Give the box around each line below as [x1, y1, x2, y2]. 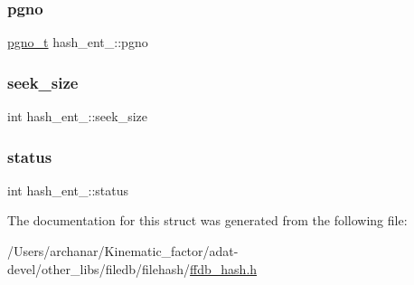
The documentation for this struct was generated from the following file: [7, 211, 408, 230]
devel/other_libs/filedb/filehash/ [7, 259, 191, 278]
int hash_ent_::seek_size [7, 107, 147, 126]
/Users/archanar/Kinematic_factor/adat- [7, 242, 239, 261]
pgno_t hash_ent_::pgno [7, 33, 148, 52]
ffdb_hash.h [190, 259, 258, 278]
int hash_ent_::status [7, 180, 129, 199]
